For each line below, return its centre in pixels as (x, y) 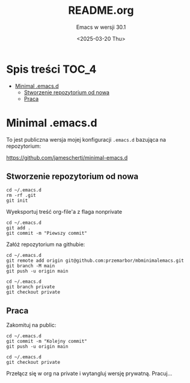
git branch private (31, 287)
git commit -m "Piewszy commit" (47, 234)
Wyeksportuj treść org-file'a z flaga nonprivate (64, 212)
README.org (101, 11)
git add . (19, 228)
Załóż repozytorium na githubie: (46, 244)
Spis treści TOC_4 (51, 69)
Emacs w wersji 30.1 (101, 27)
